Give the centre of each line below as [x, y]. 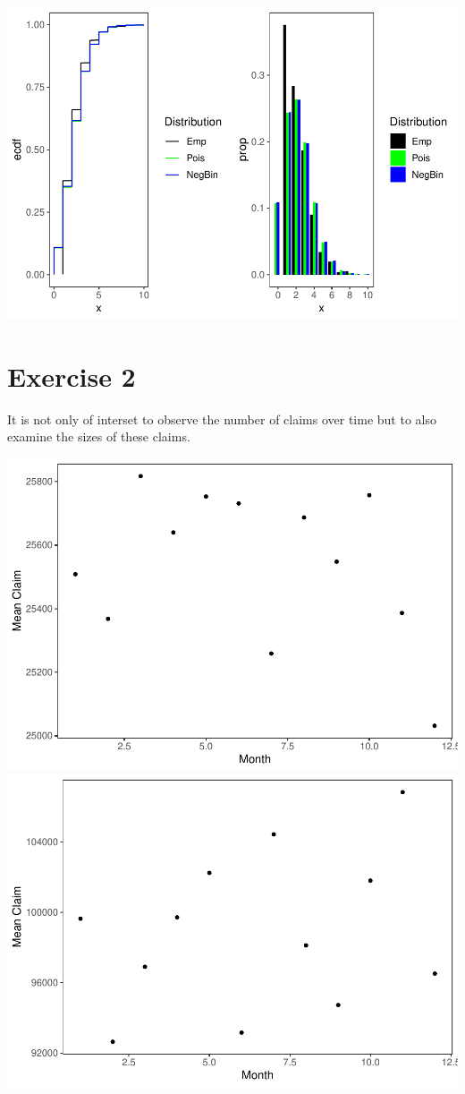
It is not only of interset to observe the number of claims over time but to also [222, 419]
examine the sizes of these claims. [99, 436]
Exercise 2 [72, 376]
